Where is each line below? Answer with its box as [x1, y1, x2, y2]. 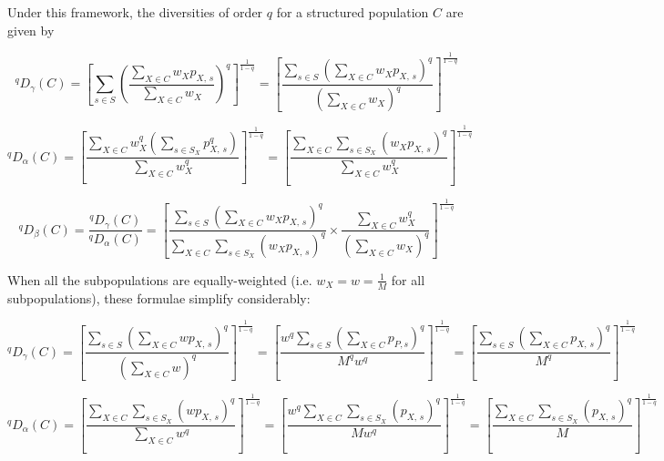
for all [391, 270, 425, 289]
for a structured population [276, 3, 429, 21]
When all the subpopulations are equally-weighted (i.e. [7, 270, 312, 289]
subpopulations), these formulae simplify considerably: [7, 288, 311, 307]
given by [7, 20, 55, 39]
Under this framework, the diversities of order [7, 3, 263, 21]
